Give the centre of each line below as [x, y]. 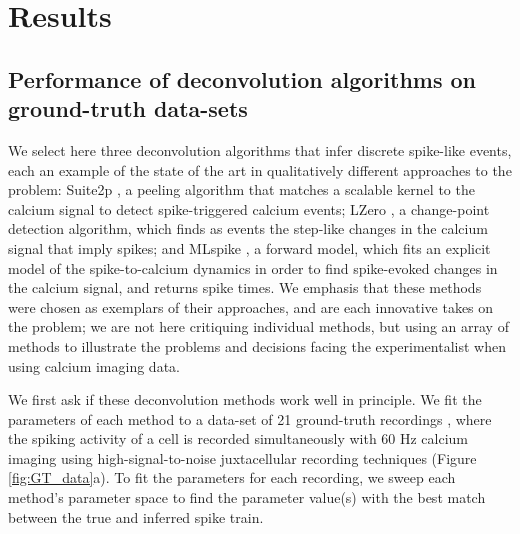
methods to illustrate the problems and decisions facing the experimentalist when [257, 345]
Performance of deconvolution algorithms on [242, 78]
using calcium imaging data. [94, 365]
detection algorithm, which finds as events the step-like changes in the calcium [248, 228]
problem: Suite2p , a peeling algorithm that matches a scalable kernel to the [241, 189]
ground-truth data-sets [128, 108]
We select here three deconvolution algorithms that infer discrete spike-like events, [260, 149]
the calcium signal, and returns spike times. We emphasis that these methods [245, 287]
